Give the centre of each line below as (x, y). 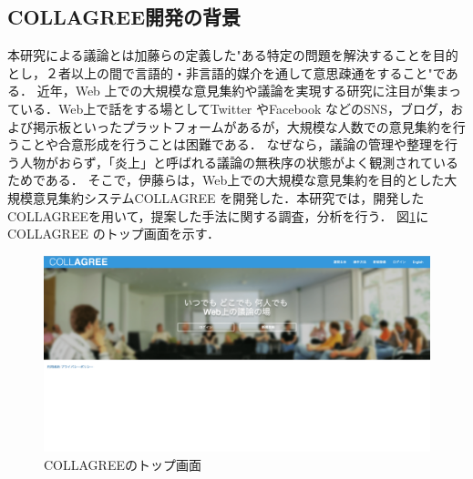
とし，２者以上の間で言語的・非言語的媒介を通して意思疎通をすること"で (226, 72)
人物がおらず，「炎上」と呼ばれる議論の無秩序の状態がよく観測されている (239, 162)
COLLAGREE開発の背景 (124, 17)
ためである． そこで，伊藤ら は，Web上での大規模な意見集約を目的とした (226, 180)
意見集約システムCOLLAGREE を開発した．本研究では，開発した (228, 197)
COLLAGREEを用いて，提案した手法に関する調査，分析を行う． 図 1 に (218, 215)
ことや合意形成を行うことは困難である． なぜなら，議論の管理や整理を (232, 144)
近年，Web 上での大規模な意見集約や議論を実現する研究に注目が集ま (242, 91)
